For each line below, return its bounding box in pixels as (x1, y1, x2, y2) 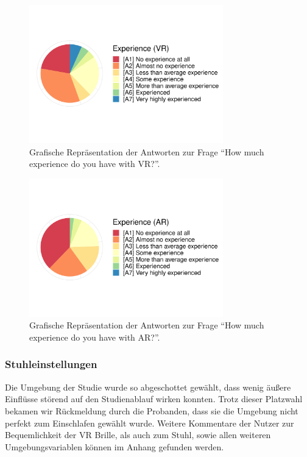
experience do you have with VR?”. (29, 157, 160, 170)
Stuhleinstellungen (5, 356, 97, 372)
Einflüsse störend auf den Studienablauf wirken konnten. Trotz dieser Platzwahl (5, 392, 303, 405)
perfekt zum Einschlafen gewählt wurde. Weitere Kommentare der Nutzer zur (5, 416, 294, 429)
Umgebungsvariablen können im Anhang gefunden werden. (5, 440, 224, 453)
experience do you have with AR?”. (29, 330, 160, 343)
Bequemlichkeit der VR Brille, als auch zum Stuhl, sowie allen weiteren (5, 428, 271, 441)
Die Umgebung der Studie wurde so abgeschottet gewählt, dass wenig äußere (5, 380, 291, 393)
